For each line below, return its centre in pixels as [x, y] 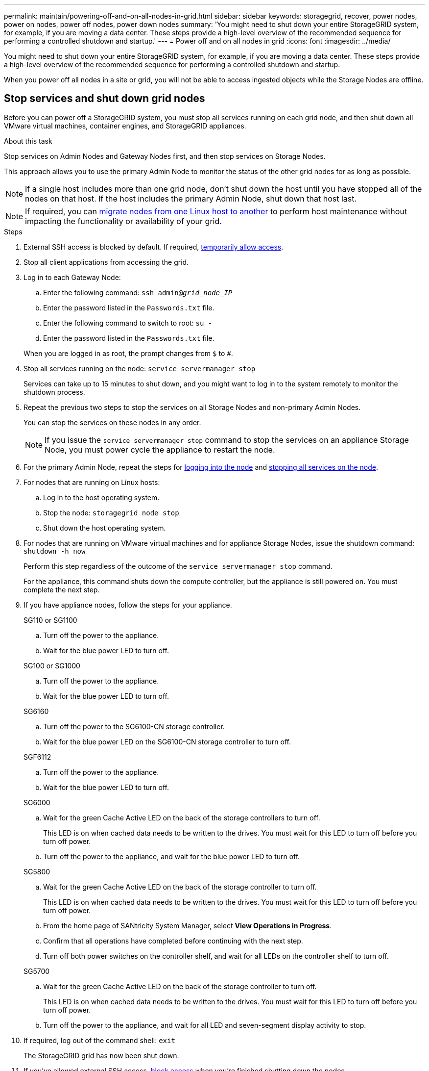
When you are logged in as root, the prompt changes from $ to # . [128, 353]
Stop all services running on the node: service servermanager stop [140, 368]
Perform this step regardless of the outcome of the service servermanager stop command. [178, 566]
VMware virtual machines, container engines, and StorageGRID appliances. [125, 126]
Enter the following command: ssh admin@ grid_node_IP [138, 292]
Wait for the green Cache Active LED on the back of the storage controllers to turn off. [182, 817]
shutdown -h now [55, 551]
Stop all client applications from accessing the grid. [106, 262]
